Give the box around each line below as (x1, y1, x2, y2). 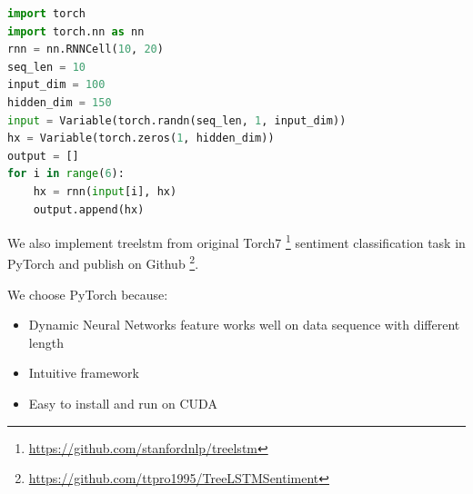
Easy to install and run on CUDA (28, 394, 217, 412)
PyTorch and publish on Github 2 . (7, 252, 199, 273)
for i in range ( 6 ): (7, 167, 125, 181)
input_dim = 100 (7, 78, 106, 92)
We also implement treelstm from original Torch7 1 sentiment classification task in (7, 231, 466, 252)
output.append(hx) (33, 203, 145, 216)
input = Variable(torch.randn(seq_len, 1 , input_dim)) (7, 114, 347, 127)
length (28, 332, 64, 351)
